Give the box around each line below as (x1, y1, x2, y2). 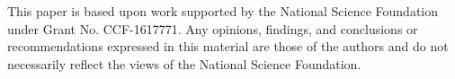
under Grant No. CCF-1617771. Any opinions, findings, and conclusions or (7, 19, 418, 38)
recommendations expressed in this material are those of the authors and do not (7, 37, 449, 56)
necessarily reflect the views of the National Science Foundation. (7, 54, 361, 73)
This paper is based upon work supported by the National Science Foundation (7, 2, 439, 20)
